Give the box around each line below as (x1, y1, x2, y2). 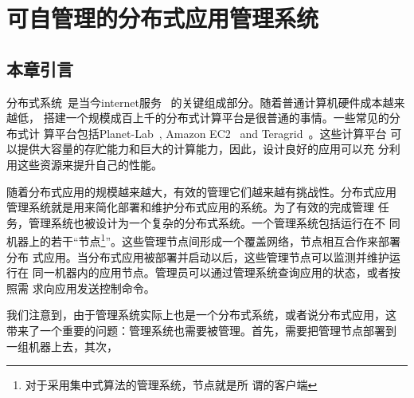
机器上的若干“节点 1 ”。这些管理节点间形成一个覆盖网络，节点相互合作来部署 (6, 231, 401, 249)
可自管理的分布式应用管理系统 (6, 2, 319, 34)
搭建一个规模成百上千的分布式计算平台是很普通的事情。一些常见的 (43, 109, 389, 126)
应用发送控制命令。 (54, 279, 155, 296)
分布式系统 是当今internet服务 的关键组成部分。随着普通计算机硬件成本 (6, 93, 383, 110)
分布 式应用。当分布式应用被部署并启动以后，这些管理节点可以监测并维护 (6, 248, 389, 265)
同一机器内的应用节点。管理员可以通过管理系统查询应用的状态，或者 (32, 264, 389, 281)
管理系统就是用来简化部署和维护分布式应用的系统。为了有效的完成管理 (6, 199, 374, 215)
